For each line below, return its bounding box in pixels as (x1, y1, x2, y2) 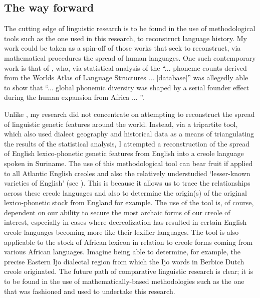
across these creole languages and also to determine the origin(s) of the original (4, 187, 247, 198)
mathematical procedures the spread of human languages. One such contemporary (4, 52, 256, 63)
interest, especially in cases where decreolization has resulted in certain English (4, 217, 247, 227)
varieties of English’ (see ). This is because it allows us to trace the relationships (4, 178, 250, 188)
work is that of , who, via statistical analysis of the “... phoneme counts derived (4, 62, 247, 73)
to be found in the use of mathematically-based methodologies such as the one (4, 276, 244, 286)
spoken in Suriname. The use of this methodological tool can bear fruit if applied (4, 158, 253, 168)
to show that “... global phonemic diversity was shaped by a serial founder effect (4, 82, 249, 92)
